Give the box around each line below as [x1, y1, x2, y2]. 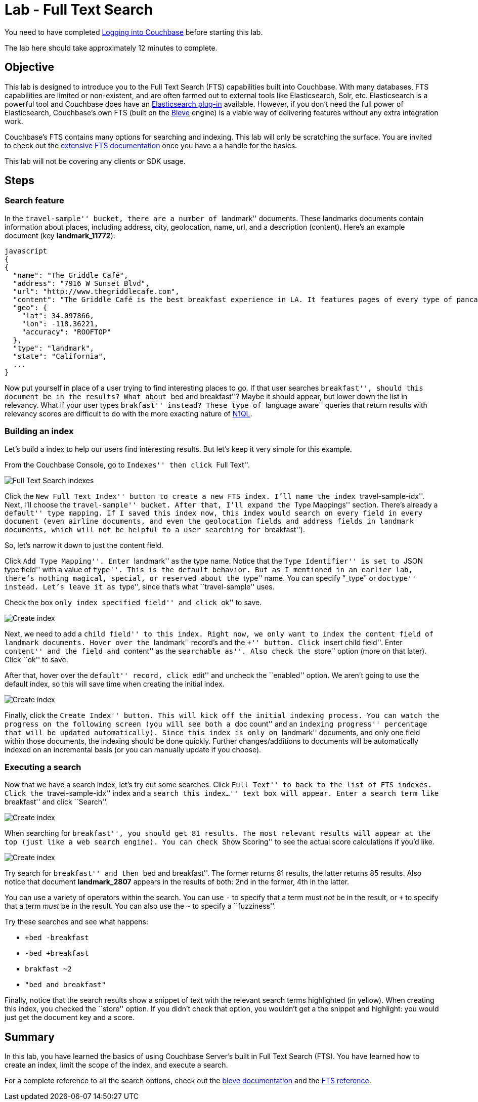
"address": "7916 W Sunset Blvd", [13, 279, 150, 287]
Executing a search [5, 761, 81, 772]
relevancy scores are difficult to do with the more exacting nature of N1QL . [5, 409, 252, 418]
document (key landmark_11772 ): [5, 231, 115, 240]
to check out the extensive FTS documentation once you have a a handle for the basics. [5, 141, 297, 150]
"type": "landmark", [13, 344, 95, 352]
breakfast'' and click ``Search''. [5, 797, 108, 807]
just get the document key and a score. [5, 1013, 135, 1022]
